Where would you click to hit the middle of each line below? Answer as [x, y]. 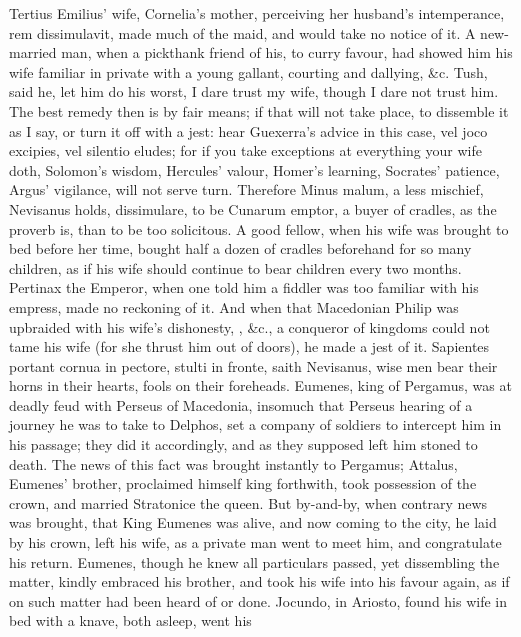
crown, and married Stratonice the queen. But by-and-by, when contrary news [248, 502]
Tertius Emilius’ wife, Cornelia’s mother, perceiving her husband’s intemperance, [257, 13]
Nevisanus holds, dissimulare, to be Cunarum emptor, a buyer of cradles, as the [253, 208]
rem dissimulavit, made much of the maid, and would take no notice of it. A [242, 32]
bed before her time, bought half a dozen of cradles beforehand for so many [240, 248]
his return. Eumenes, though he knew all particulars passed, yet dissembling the [254, 561]
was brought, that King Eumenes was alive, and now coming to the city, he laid [253, 522]
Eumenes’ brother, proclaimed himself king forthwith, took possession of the [243, 483]
